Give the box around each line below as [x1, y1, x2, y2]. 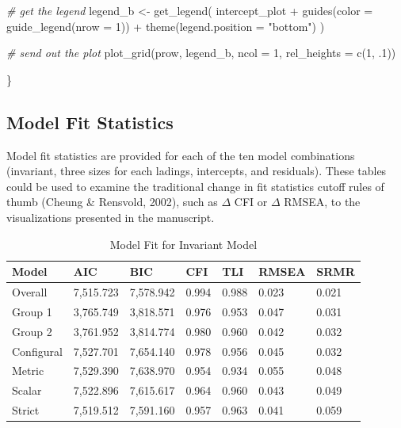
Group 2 [12, 323, 52, 339]
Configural [12, 342, 63, 359]
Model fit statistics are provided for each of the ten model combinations [6, 147, 355, 163]
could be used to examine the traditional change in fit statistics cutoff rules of [6, 178, 384, 194]
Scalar [12, 382, 42, 399]
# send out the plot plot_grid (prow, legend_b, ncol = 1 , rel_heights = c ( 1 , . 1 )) [6, 44, 396, 61]
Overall [12, 283, 48, 300]
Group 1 [12, 303, 52, 319]
